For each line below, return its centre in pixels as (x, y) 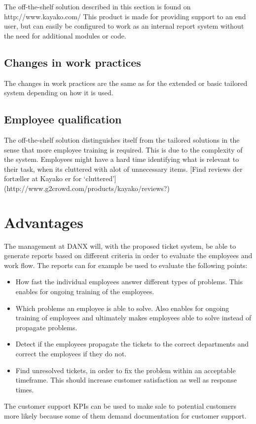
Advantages (44, 222)
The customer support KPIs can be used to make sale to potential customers (120, 406)
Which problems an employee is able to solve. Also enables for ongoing (122, 308)
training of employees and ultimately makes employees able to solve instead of (133, 318)
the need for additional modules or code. (65, 35)
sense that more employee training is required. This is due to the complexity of (123, 149)
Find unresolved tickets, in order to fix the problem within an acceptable (126, 370)
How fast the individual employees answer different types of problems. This (129, 282)
